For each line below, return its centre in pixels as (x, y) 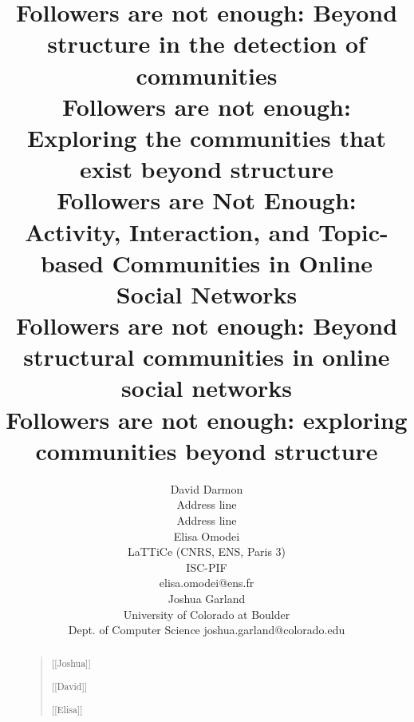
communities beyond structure (207, 450)
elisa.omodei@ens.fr (207, 583)
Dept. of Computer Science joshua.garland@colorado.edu (207, 630)
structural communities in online (207, 357)
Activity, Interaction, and (168, 231)
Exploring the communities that (207, 137)
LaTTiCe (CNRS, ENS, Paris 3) (207, 551)
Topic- (353, 231)
